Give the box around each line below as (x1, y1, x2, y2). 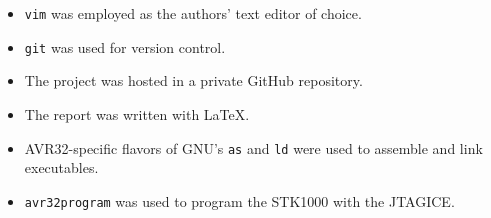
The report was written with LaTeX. (24, 103, 250, 124)
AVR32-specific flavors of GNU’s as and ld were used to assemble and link (24, 137, 483, 158)
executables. (24, 157, 99, 178)
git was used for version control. (24, 36, 226, 57)
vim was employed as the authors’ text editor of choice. (24, 3, 362, 23)
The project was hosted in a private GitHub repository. (24, 70, 363, 91)
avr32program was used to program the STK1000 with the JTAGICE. (24, 190, 455, 211)
